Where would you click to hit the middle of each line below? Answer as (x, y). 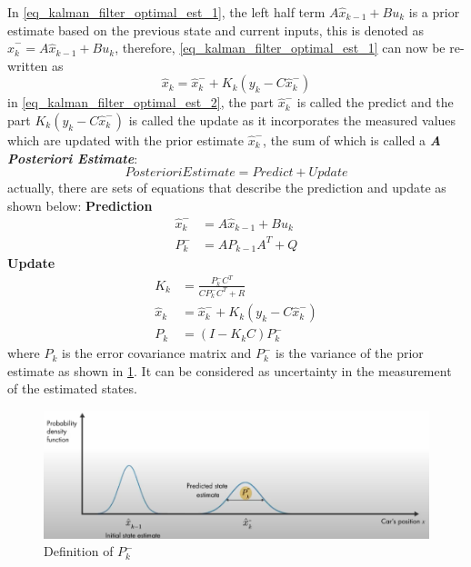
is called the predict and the (375, 102)
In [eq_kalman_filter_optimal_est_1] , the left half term (166, 12)
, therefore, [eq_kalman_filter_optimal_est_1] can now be (280, 48)
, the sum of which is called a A (352, 139)
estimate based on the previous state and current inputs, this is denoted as (216, 30)
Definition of (79, 551)
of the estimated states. (72, 388)
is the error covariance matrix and (157, 353)
